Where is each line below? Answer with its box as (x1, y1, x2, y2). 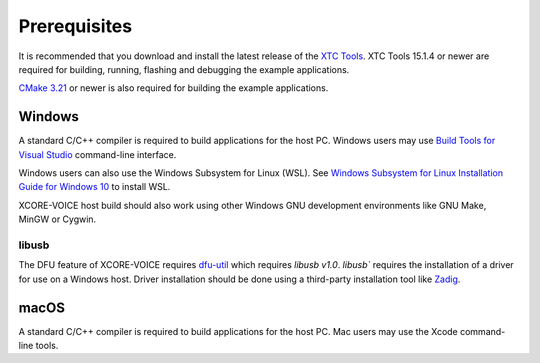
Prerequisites (18, 15, 133, 37)
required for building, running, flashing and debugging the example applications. (18, 63, 350, 75)
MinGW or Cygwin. (18, 213, 97, 225)
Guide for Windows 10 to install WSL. (18, 181, 171, 193)
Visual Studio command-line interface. (18, 148, 177, 160)
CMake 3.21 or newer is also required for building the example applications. (18, 82, 329, 94)
